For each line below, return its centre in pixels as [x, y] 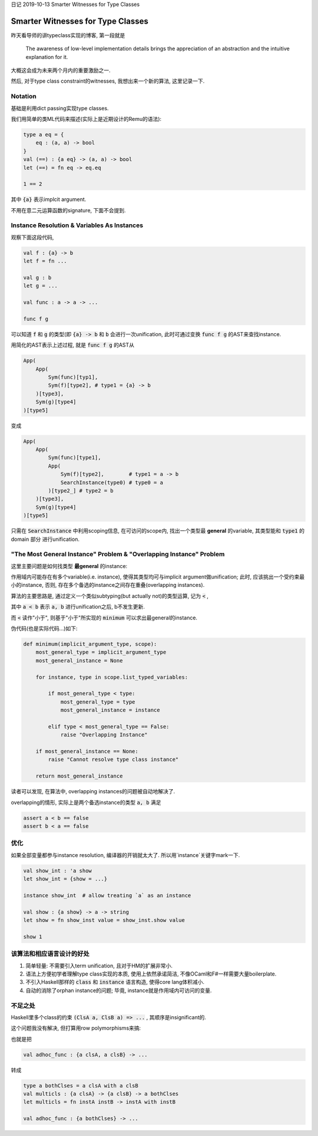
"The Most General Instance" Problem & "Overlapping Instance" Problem [118, 554]
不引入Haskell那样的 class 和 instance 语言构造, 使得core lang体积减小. [115, 982]
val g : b [37, 278]
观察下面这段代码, [32, 237]
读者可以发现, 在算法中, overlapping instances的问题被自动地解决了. [93, 792]
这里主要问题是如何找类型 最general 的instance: [69, 566]
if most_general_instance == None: [87, 751]
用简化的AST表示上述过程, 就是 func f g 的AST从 [73, 345]
